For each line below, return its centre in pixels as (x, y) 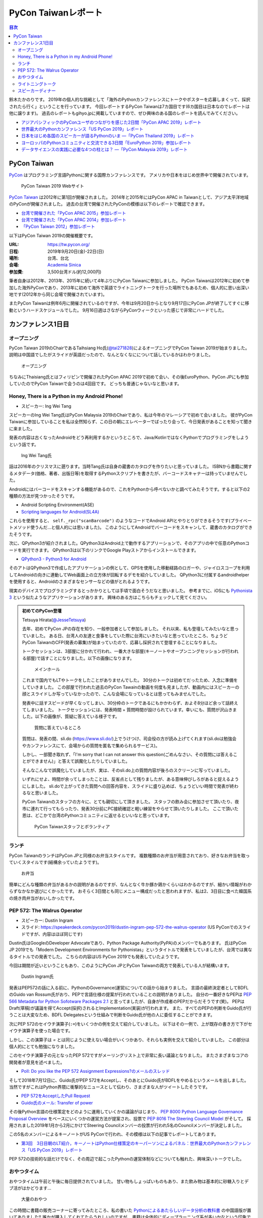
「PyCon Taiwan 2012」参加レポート (58, 227)
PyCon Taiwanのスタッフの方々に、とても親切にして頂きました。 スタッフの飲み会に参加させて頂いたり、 (128, 802)
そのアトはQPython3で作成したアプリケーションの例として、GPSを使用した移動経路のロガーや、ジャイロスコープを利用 (130, 568)
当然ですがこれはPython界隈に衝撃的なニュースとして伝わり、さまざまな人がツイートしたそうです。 (110, 1087)
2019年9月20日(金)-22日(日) (76, 251)
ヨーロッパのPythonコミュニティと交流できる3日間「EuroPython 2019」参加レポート (106, 143)
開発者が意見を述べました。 (37, 1062)
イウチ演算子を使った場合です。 (41, 1031)
